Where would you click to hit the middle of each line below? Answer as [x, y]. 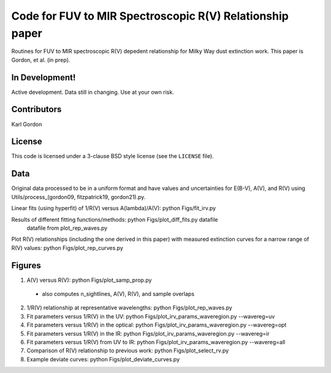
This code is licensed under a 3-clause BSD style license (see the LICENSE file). [112, 156]
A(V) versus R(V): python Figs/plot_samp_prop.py [89, 280]
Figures [26, 266]
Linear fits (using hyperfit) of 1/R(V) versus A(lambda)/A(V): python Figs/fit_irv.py [114, 208]
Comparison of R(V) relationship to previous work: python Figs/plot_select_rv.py [128, 351]
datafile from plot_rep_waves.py [67, 228]
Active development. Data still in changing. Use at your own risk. [93, 92]
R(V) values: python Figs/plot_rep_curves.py [67, 247]
